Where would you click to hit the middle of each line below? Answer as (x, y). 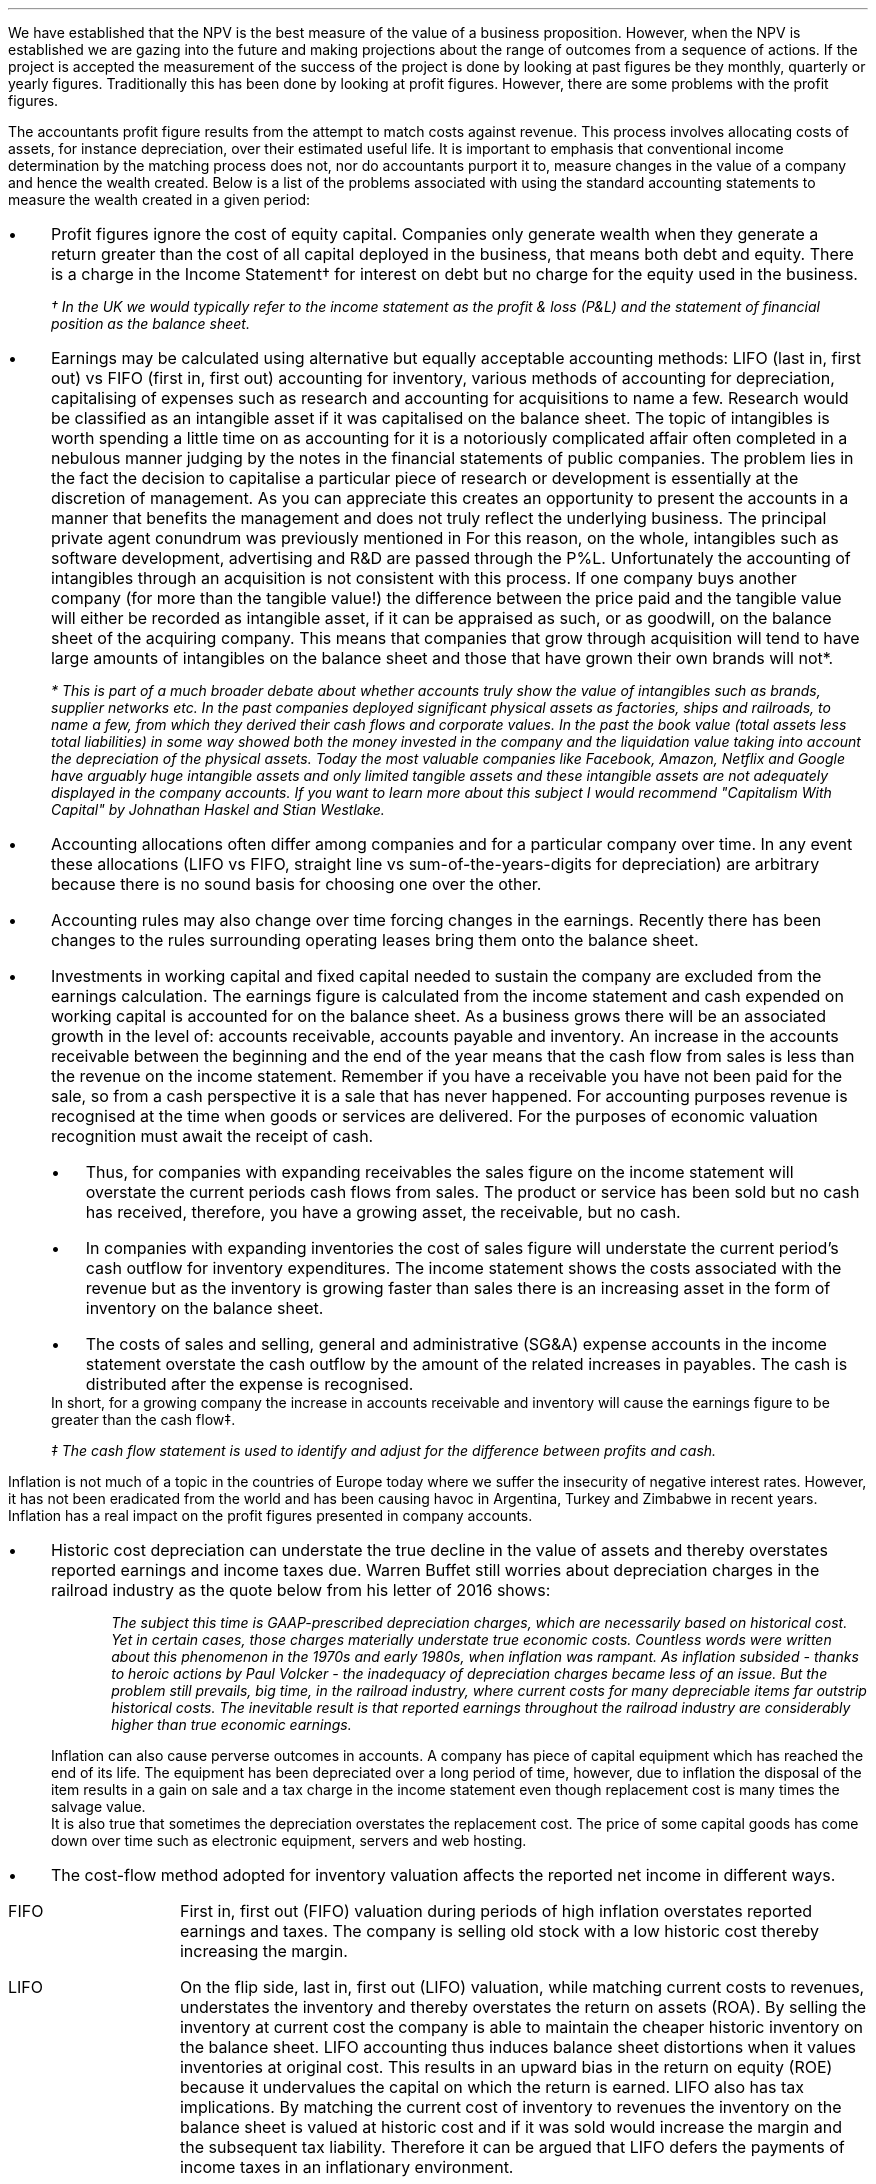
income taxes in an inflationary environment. (346, 2167)
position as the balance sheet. (150, 323)
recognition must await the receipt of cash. (212, 1136)
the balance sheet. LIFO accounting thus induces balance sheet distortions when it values (518, 2047)
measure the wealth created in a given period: (159, 199)
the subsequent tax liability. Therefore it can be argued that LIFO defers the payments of (512, 2147)
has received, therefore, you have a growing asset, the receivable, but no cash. (383, 1212)
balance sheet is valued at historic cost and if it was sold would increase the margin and (510, 2127)
